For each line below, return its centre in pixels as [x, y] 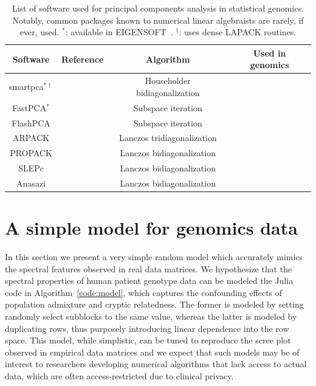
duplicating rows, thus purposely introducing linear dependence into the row [147, 328]
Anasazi [31, 183]
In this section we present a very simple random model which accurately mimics [154, 257]
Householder [168, 81]
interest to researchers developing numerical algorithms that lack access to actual [156, 364]
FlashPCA [31, 122]
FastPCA [29, 107]
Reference [83, 59]
